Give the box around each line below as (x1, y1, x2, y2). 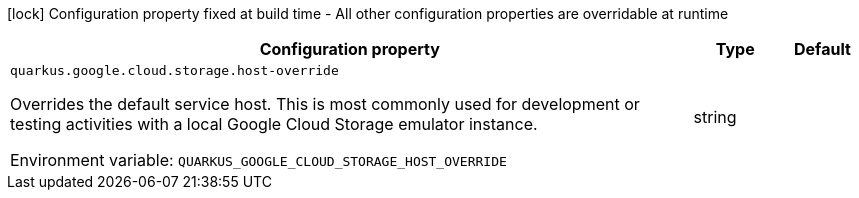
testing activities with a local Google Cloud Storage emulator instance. (10, 114, 538, 134)
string (693, 106, 737, 127)
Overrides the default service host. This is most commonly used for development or (10, 94, 640, 114)
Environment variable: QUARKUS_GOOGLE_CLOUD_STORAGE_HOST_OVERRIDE (10, 150, 507, 170)
